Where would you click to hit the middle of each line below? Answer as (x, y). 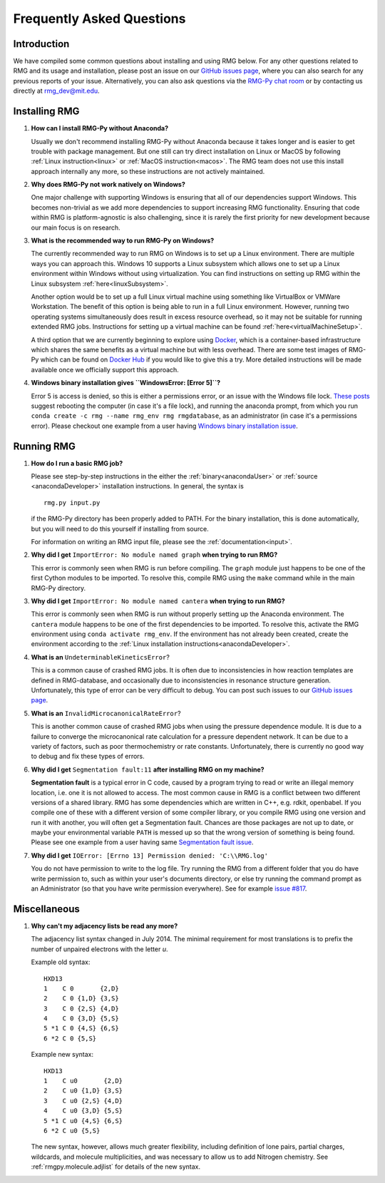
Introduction (41, 44)
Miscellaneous (46, 909)
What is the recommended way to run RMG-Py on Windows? (123, 241)
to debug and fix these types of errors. (88, 757)
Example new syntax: (62, 1055)
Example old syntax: (61, 962)
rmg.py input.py (72, 502)
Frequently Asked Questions (99, 19)
